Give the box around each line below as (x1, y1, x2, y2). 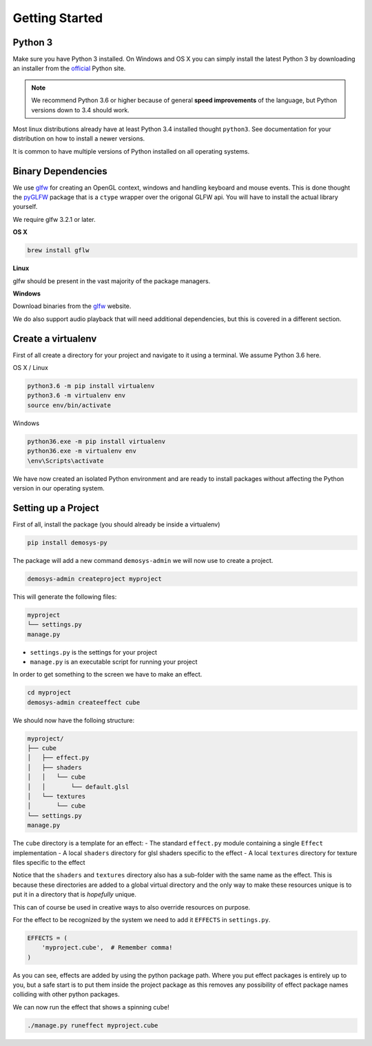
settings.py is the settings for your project (30, 648, 158, 656)
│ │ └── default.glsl (27, 783, 130, 790)
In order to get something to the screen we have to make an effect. (12, 670, 203, 679)
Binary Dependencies (12, 165, 107, 177)
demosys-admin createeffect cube (27, 698, 141, 706)
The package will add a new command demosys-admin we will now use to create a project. (12, 556, 273, 564)
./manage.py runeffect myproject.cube (27, 1021, 158, 1029)
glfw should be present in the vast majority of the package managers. (12, 276, 211, 285)
